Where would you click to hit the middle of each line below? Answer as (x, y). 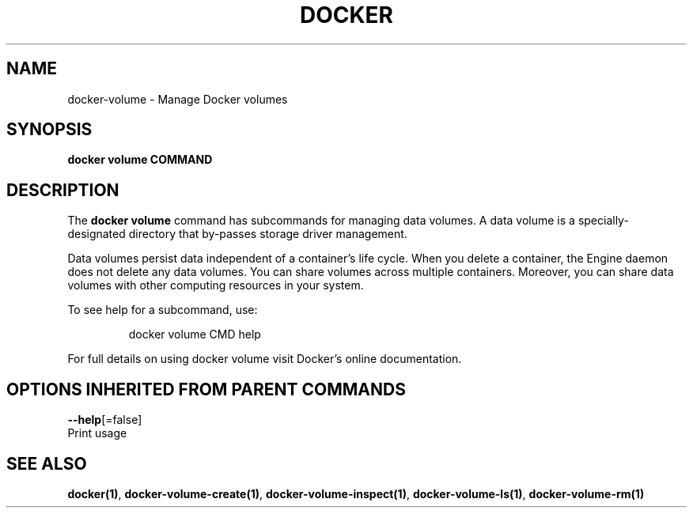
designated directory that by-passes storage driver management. (237, 234)
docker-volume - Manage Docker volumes (178, 99)
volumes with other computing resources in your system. (216, 285)
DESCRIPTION (63, 190)
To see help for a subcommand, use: (163, 310)
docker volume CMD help (195, 334)
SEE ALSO (47, 463)
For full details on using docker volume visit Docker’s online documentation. (265, 359)
